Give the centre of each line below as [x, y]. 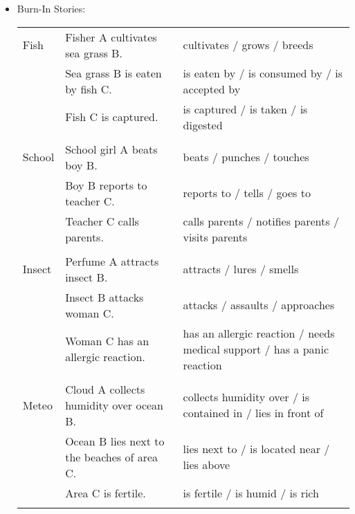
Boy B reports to [106, 185]
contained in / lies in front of [253, 413]
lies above [207, 465]
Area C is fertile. [106, 493]
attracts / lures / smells [241, 269]
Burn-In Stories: [51, 8]
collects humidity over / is [246, 397]
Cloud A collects [105, 389]
